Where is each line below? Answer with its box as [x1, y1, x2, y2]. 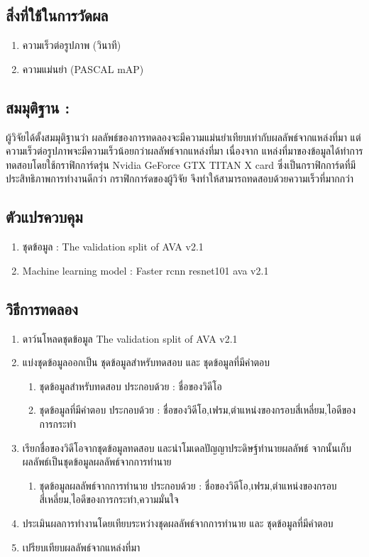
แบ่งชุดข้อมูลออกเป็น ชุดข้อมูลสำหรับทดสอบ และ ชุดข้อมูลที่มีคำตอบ [22, 355, 270, 370]
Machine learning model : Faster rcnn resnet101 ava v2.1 [22, 263, 269, 277]
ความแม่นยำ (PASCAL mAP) [22, 61, 144, 76]
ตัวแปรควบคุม [6, 206, 83, 228]
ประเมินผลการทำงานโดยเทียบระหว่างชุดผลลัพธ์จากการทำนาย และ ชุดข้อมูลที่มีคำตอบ [22, 515, 334, 530]
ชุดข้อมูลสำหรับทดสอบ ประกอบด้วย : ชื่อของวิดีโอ [39, 378, 222, 393]
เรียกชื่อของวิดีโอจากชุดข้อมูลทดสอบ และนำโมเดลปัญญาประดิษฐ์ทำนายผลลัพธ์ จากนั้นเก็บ [22, 440, 351, 455]
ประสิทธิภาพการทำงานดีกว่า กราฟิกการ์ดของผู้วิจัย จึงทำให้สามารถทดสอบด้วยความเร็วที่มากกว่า [6, 171, 354, 186]
